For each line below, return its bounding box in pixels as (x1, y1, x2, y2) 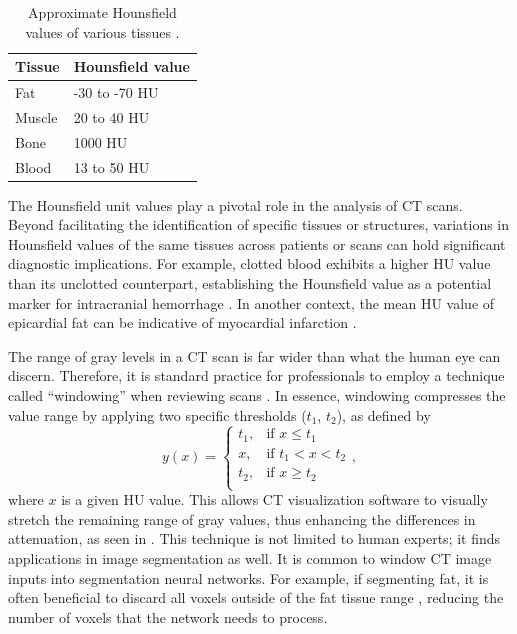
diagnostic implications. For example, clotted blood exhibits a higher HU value (8, 253, 491, 274)
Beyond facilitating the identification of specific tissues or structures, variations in (8, 214, 510, 235)
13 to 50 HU (73, 156, 150, 177)
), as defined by (336, 404, 431, 425)
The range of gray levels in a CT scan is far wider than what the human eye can (8, 345, 501, 366)
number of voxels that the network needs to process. (8, 606, 328, 627)
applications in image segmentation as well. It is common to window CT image (8, 547, 492, 568)
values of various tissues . (25, 21, 180, 42)
